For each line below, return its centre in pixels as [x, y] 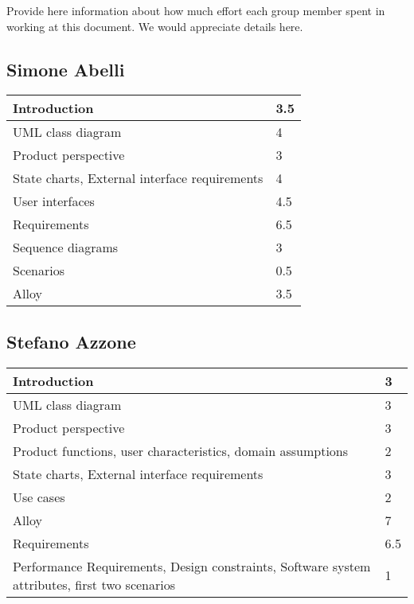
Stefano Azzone [71, 341]
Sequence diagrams [66, 247]
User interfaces [54, 201]
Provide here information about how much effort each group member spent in [196, 10]
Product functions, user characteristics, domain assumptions [181, 450]
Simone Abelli [66, 69]
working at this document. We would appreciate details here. [155, 26]
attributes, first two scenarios [94, 584]
